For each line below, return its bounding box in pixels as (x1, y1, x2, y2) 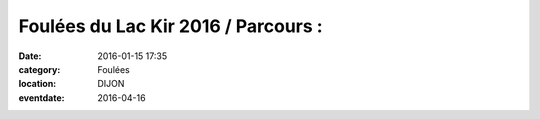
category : (18, 63, 61, 75)
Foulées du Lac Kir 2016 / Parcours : (18, 15, 324, 37)
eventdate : (18, 91, 65, 104)
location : (18, 78, 57, 90)
